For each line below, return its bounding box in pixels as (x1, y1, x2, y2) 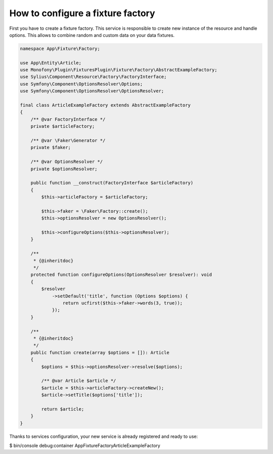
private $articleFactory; (30, 124, 95, 129)
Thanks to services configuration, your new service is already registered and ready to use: (9, 433, 198, 439)
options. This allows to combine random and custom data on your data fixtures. (9, 32, 175, 38)
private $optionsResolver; (30, 166, 98, 172)
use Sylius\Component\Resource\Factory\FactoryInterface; (20, 74, 167, 80)
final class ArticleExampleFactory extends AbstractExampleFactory (20, 103, 191, 108)
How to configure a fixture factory (9, 8, 155, 19)
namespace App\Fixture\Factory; (20, 45, 101, 52)
